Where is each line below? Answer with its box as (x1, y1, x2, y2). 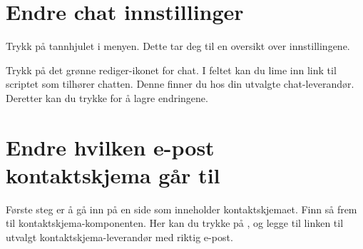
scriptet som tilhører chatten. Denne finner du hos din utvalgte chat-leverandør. (6, 76, 354, 91)
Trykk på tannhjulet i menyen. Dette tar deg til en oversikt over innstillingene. (6, 39, 350, 54)
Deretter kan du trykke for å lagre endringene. (6, 90, 208, 105)
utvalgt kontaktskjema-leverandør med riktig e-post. (6, 230, 233, 244)
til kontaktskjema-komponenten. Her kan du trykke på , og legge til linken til (6, 215, 344, 230)
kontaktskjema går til (6, 160, 220, 189)
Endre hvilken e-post (6, 132, 215, 161)
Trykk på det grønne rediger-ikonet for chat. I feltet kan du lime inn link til (6, 62, 337, 77)
